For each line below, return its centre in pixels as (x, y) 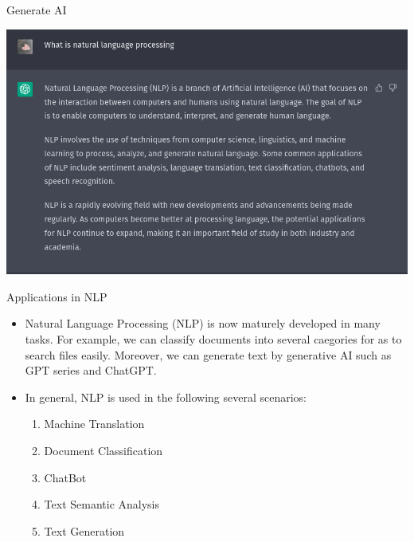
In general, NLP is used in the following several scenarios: (166, 397)
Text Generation (84, 530)
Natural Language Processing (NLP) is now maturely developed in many (203, 323)
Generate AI (37, 10)
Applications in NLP (57, 296)
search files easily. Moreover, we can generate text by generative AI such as (208, 354)
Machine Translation (94, 424)
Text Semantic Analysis (102, 504)
